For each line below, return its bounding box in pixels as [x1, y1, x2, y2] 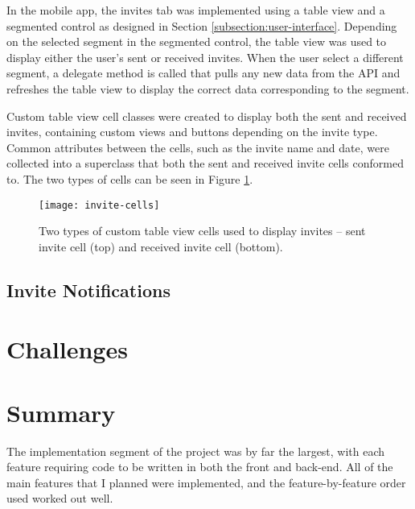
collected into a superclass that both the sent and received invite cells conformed [6, 155, 404, 172]
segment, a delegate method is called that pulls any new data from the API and [6, 64, 401, 81]
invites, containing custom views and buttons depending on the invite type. [6, 123, 378, 140]
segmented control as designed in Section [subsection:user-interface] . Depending [6, 17, 397, 34]
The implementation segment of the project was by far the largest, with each [6, 442, 385, 459]
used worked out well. [6, 490, 113, 507]
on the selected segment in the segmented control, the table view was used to [6, 33, 387, 50]
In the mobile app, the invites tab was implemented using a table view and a [6, 2, 385, 18]
